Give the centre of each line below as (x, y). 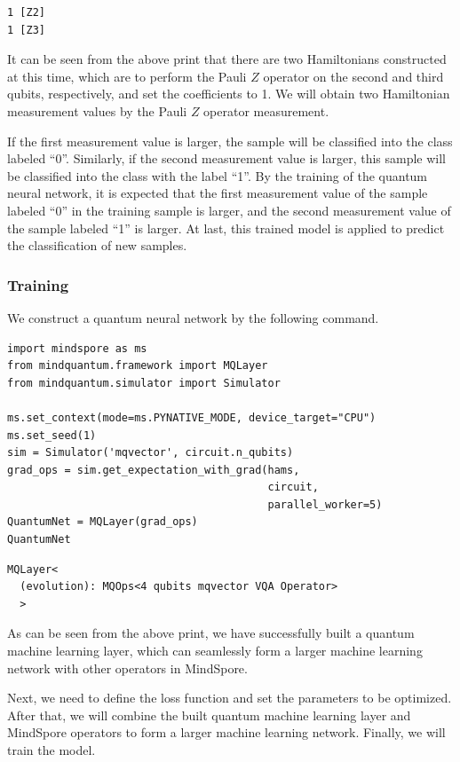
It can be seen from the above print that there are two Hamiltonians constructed (227, 59)
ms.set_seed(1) (52, 435)
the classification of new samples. (97, 245)
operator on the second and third (353, 76)
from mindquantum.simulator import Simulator (144, 383)
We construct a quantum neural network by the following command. (193, 317)
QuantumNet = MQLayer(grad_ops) (103, 522)
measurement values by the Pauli (97, 110)
